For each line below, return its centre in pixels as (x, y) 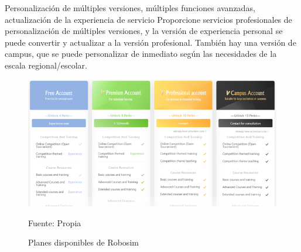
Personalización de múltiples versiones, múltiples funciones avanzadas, (130, 8)
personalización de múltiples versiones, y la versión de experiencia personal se (144, 31)
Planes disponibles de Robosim (83, 242)
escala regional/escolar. (46, 65)
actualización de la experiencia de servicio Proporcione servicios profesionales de (148, 19)
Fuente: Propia (55, 222)
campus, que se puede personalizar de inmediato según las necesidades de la (141, 54)
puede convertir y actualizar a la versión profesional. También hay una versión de (150, 42)
